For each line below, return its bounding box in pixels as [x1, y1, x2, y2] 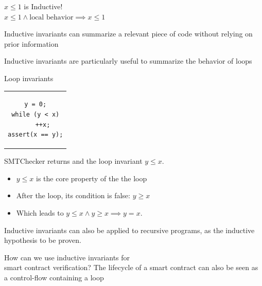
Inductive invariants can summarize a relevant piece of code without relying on [4, 28, 253, 39]
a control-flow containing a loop [4, 272, 104, 282]
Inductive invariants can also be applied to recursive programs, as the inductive [4, 224, 255, 235]
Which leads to [16, 207, 64, 218]
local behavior [29, 13, 74, 21]
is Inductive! [24, 1, 63, 11]
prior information [4, 38, 59, 49]
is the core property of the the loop [36, 173, 147, 183]
